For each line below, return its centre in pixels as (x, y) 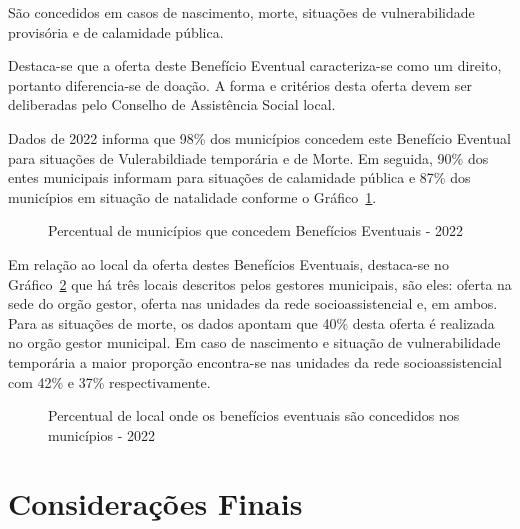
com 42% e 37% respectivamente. (109, 381)
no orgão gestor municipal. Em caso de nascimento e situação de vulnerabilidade (254, 342)
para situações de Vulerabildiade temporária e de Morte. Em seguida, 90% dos (248, 157)
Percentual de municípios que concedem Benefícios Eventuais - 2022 (255, 230)
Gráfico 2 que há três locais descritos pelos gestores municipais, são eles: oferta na (260, 283)
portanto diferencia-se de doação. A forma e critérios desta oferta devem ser (240, 84)
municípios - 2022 (102, 434)
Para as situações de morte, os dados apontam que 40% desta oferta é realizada (251, 322)
